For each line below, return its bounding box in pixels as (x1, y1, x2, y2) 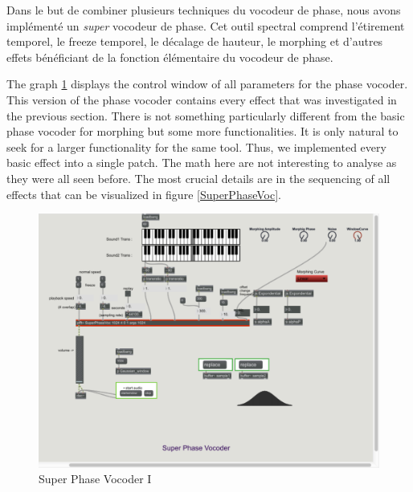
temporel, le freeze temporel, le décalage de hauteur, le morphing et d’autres (6, 33, 383, 50)
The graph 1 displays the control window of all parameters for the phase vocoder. (6, 75, 408, 92)
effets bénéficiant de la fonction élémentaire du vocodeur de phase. (6, 48, 333, 65)
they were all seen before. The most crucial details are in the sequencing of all (6, 169, 391, 186)
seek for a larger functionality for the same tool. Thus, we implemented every (6, 138, 386, 155)
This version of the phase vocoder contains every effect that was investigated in (6, 91, 397, 108)
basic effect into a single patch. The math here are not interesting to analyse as (6, 154, 397, 171)
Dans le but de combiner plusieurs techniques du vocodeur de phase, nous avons (6, 2, 401, 18)
